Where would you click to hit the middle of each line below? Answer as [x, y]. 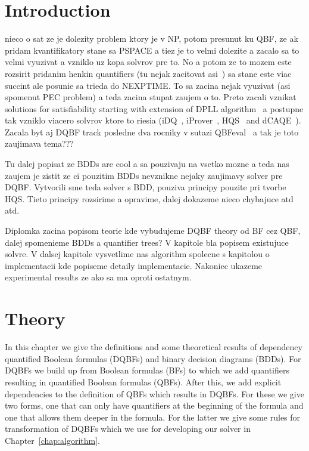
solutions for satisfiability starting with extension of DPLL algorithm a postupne [154, 108]
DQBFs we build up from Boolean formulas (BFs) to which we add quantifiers [147, 370]
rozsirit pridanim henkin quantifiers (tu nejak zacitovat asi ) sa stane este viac [148, 73]
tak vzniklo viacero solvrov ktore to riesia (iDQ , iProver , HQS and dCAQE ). [153, 120]
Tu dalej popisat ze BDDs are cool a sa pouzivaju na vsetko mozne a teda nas [147, 164]
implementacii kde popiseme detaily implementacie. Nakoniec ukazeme [134, 265]
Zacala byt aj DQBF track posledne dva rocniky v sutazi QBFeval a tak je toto [152, 132]
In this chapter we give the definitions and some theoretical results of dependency [154, 347]
